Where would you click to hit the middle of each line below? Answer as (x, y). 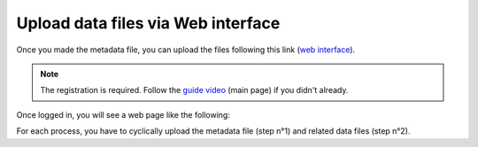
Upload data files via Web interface (148, 23)
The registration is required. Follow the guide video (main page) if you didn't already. (194, 90)
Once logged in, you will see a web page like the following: (123, 114)
